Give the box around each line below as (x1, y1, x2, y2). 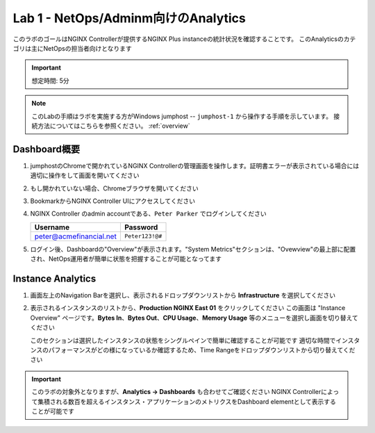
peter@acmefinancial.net (34, 231, 117, 241)
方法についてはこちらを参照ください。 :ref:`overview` (37, 122, 190, 130)
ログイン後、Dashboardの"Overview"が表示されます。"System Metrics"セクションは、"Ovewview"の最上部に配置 (30, 245, 356, 253)
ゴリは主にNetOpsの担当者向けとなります (12, 44, 132, 52)
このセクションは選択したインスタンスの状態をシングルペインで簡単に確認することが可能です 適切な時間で (30, 336, 336, 344)
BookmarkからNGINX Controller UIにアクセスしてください (30, 197, 196, 205)
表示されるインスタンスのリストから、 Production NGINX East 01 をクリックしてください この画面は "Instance (30, 304, 346, 312)
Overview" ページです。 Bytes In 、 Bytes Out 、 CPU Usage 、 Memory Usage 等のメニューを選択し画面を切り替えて (30, 313, 358, 322)
